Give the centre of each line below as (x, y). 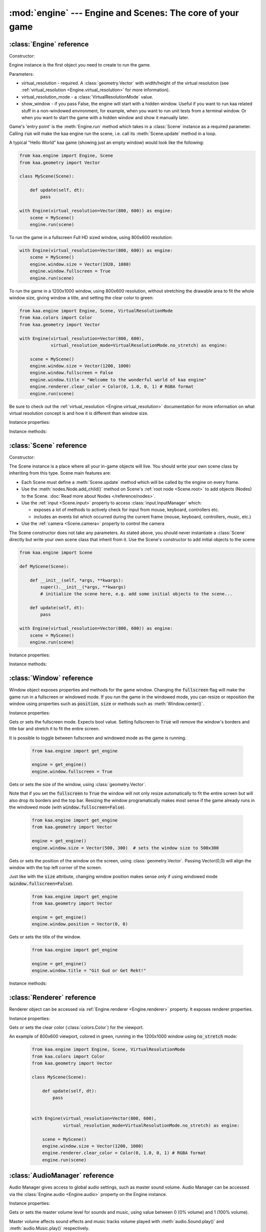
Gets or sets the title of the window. (45, 937)
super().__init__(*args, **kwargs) (83, 587)
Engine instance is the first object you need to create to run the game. (80, 65)
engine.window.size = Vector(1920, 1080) (81, 264)
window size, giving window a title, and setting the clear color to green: (81, 298)
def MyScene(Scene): (44, 566)
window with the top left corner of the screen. (55, 867)
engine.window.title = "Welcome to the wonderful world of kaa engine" (118, 380)
